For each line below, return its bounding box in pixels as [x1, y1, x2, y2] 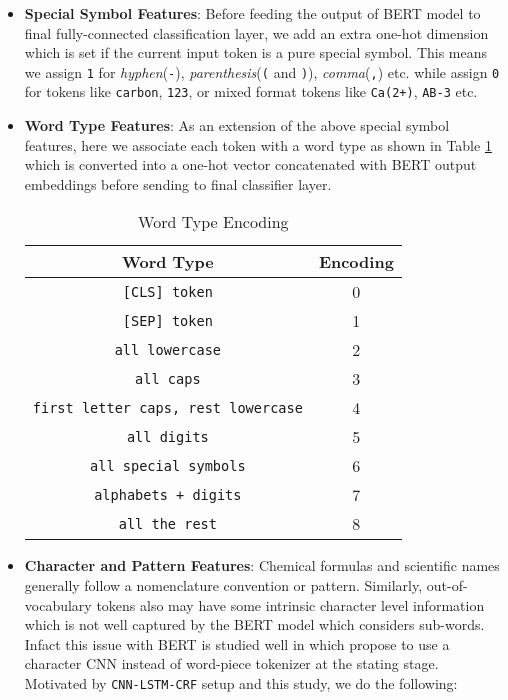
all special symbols [90, 457, 246, 474]
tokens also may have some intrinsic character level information [96, 594, 485, 615]
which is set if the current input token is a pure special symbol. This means [24, 42, 488, 63]
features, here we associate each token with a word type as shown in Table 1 [24, 134, 492, 155]
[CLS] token [122, 283, 213, 300]
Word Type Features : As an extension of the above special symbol [24, 115, 450, 136]
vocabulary [24, 594, 92, 615]
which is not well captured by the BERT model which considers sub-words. [24, 614, 485, 635]
